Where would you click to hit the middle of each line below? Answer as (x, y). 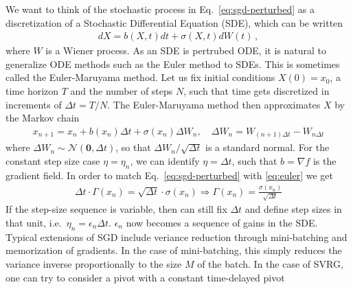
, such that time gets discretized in (257, 91)
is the (324, 160)
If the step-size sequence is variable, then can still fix (116, 209)
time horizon (32, 91)
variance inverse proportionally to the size (94, 263)
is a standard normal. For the (267, 147)
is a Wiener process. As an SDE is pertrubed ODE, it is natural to (186, 50)
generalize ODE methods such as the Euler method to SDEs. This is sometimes (173, 63)
